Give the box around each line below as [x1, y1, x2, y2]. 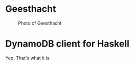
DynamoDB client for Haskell [5, 38, 129, 50]
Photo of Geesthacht [18, 20, 62, 26]
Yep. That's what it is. [5, 55, 51, 61]
